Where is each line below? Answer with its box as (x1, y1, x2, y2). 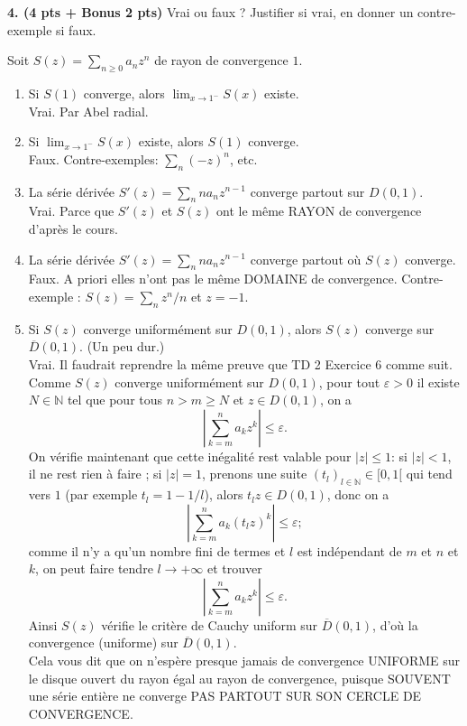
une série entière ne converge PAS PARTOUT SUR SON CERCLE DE (28, 686, 422, 705)
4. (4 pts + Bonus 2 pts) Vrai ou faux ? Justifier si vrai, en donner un (7, 3, 414, 21)
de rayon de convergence (154, 51, 288, 70)
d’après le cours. (28, 219, 118, 237)
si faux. (56, 20, 96, 39)
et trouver (207, 559, 262, 578)
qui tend (406, 464, 453, 483)
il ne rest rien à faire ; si (28, 464, 162, 483)
